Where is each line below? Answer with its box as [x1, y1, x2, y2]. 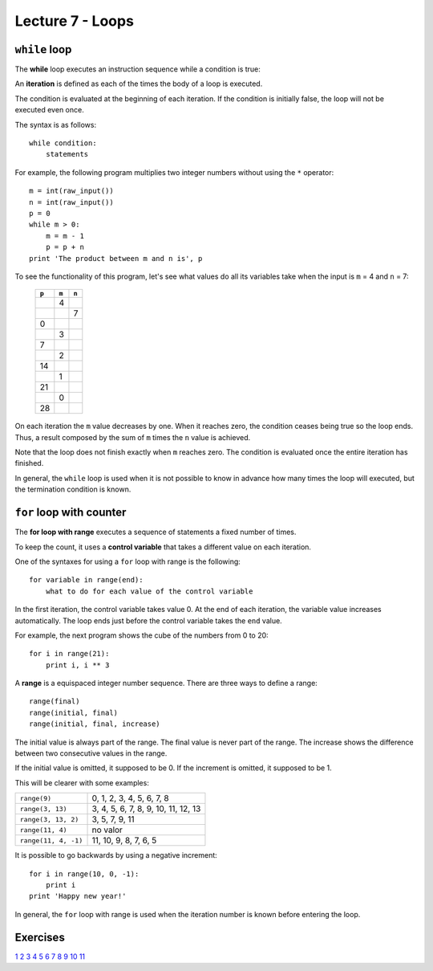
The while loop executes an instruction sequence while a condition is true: [14, 64, 261, 74]
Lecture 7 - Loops [14, 12, 134, 30]
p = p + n [45, 243, 84, 252]
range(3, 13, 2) [19, 815, 79, 823]
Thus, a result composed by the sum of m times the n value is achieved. [14, 432, 251, 442]
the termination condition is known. [14, 484, 132, 494]
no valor [91, 824, 123, 835]
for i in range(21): [29, 649, 110, 659]
